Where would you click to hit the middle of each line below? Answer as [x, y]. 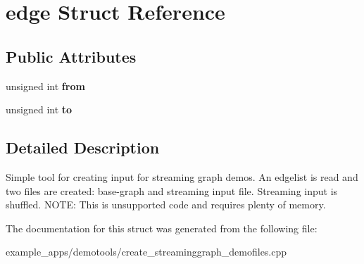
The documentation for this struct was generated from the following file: [162, 228]
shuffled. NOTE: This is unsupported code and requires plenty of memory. [166, 205]
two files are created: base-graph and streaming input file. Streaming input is [172, 190]
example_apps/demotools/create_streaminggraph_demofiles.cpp [146, 252]
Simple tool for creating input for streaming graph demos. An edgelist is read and [182, 176]
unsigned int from [45, 86]
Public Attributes [71, 56]
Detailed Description [83, 147]
